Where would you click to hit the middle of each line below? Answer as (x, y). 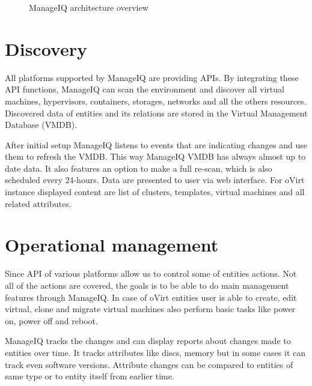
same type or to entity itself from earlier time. (90, 376)
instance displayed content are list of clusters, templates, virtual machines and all (155, 192)
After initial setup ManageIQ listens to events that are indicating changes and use (156, 144)
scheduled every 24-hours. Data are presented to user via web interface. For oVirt (155, 180)
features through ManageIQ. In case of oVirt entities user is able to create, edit (151, 297)
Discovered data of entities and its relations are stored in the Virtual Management (156, 113)
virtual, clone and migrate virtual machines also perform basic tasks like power (150, 309)
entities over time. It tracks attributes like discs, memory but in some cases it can (155, 352)
